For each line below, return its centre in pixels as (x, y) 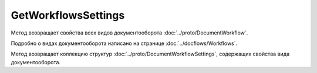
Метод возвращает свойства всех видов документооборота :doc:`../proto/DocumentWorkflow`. (129, 33)
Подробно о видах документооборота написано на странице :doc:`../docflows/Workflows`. (124, 43)
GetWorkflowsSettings (68, 15)
